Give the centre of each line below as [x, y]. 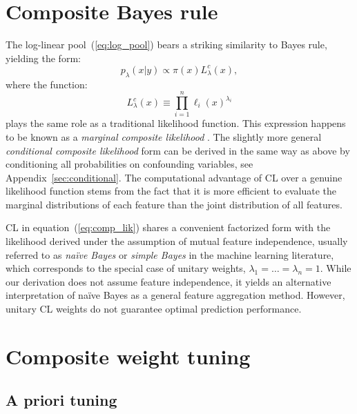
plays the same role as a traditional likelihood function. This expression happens [176, 123]
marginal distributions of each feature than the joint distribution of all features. [174, 204]
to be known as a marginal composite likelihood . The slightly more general [164, 136]
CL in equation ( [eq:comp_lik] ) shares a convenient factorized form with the [168, 227]
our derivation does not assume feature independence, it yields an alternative [168, 281]
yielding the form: [43, 58]
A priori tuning [61, 400]
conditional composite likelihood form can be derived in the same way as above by [178, 150]
